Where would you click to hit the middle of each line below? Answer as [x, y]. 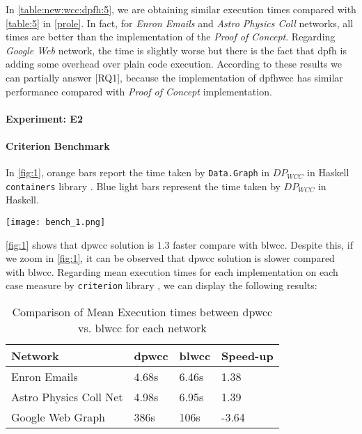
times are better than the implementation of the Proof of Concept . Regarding [171, 37]
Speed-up [247, 356]
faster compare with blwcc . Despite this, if [263, 244]
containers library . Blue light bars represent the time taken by [143, 186]
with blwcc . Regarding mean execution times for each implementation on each [172, 271]
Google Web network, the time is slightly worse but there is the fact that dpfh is [176, 50]
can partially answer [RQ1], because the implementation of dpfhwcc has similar [174, 77]
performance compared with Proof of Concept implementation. [139, 91]
